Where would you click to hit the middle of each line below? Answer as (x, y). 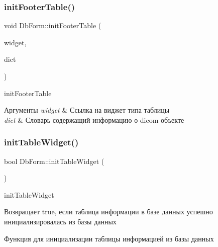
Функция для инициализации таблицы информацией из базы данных (109, 238)
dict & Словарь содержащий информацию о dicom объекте (94, 119)
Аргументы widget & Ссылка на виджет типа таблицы (87, 110)
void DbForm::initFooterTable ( (53, 25)
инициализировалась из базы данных (60, 221)
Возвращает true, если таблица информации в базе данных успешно (108, 212)
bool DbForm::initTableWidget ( (54, 161)
